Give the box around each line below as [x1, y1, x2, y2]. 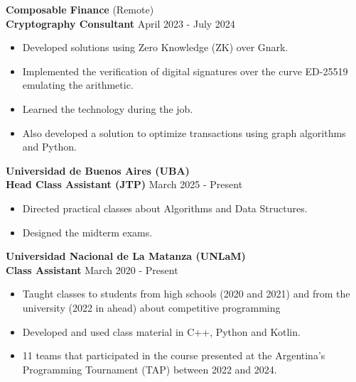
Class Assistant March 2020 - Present [6, 262, 178, 277]
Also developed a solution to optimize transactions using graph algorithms [22, 125, 346, 140]
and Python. [22, 139, 77, 154]
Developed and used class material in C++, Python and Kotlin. [22, 324, 301, 339]
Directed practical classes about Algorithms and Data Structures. [22, 200, 308, 215]
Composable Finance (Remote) [6, 2, 154, 16]
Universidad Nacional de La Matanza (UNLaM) [6, 249, 246, 263]
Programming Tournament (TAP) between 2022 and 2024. [22, 361, 277, 376]
